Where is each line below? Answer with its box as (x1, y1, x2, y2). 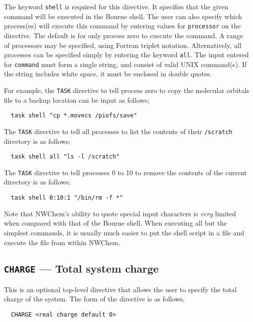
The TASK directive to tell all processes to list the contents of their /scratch (4, 126, 232, 136)
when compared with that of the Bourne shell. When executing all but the (4, 218, 227, 228)
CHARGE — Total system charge (4, 261, 159, 276)
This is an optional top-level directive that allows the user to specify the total (4, 284, 237, 294)
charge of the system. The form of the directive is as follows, (4, 294, 185, 304)
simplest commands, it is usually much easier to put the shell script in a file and (4, 227, 245, 237)
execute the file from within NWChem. (4, 237, 120, 247)
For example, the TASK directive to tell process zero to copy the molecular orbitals (4, 85, 250, 95)
